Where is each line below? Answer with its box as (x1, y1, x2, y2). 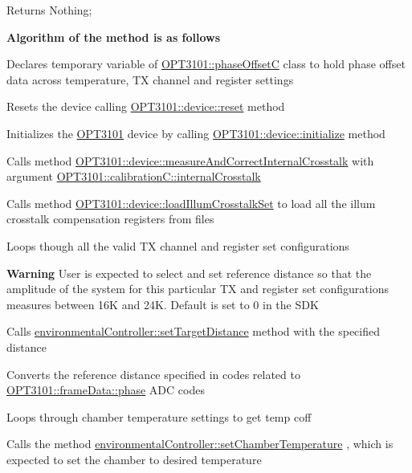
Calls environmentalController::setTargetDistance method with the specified (6, 323, 381, 340)
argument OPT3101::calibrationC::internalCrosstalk (6, 168, 261, 185)
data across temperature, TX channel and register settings (6, 71, 294, 88)
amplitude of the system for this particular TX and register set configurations (6, 280, 389, 297)
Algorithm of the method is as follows (6, 28, 221, 45)
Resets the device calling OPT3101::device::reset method (6, 98, 285, 115)
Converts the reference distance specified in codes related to (6, 365, 300, 382)
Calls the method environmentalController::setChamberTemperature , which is (6, 435, 394, 452)
